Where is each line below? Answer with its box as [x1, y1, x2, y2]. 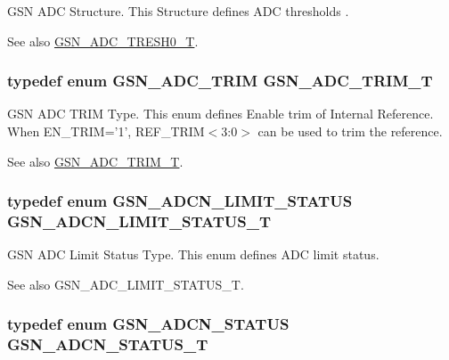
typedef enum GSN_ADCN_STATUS [7, 313, 290, 335]
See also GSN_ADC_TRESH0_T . [7, 31, 199, 50]
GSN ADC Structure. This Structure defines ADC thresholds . [7, 2, 349, 20]
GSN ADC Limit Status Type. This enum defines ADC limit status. [7, 245, 380, 264]
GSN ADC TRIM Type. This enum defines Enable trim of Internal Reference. [7, 104, 434, 123]
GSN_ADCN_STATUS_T [7, 333, 208, 356]
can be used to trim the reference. [257, 122, 443, 140]
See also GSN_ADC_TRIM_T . [7, 151, 184, 170]
